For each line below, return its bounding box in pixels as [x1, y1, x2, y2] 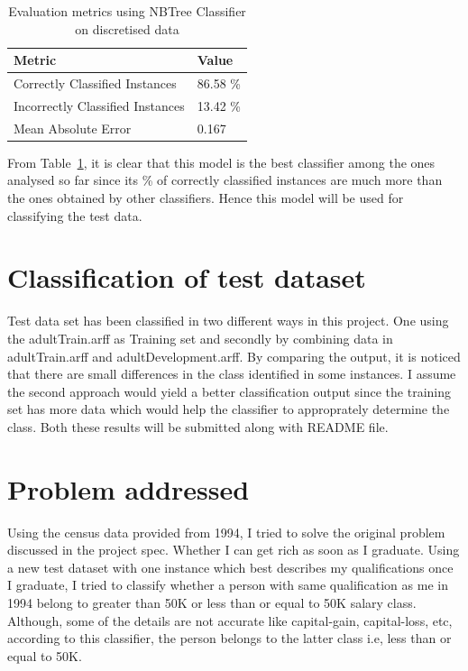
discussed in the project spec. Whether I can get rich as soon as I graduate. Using [7, 540, 460, 559]
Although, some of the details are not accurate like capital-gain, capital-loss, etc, [7, 611, 453, 630]
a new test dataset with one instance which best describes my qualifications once [7, 557, 454, 576]
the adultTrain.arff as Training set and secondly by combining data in [7, 328, 393, 347]
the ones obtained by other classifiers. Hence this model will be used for [7, 188, 404, 207]
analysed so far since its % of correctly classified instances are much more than [7, 170, 443, 189]
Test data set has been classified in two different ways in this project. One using [7, 311, 449, 330]
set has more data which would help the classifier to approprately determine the [7, 400, 450, 418]
